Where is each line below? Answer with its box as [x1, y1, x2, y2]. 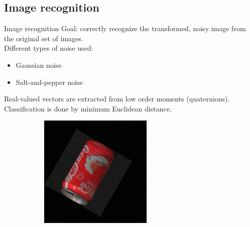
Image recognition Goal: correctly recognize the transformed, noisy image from [4, 23, 246, 34]
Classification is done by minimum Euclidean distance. [4, 103, 172, 113]
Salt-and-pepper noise [16, 76, 83, 87]
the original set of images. [4, 33, 83, 43]
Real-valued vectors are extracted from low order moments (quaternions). [4, 93, 230, 104]
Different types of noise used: [4, 43, 93, 53]
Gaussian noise [16, 59, 62, 70]
